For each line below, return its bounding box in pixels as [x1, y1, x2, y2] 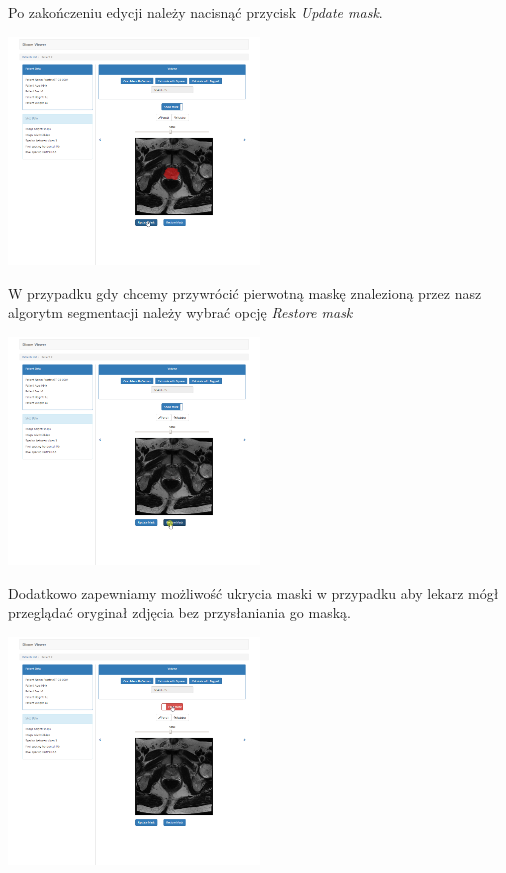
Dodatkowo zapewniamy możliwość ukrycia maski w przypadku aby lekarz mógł [8, 582, 499, 603]
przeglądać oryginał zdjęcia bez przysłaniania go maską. [8, 602, 351, 623]
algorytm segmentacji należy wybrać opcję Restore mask [8, 302, 353, 323]
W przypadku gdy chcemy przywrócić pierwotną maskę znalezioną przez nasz [8, 282, 482, 303]
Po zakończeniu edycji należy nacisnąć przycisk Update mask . [8, 2, 383, 22]
